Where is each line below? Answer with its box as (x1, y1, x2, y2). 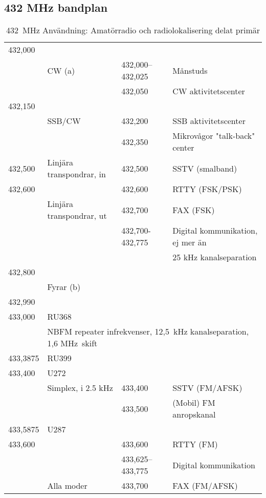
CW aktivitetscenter (172, 85, 245, 97)
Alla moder (47, 480, 87, 492)
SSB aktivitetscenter (172, 115, 246, 127)
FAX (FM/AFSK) (172, 480, 238, 492)
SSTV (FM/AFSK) (172, 382, 242, 394)
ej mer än (172, 236, 207, 248)
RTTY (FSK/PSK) (172, 183, 242, 195)
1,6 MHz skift (47, 337, 98, 349)
